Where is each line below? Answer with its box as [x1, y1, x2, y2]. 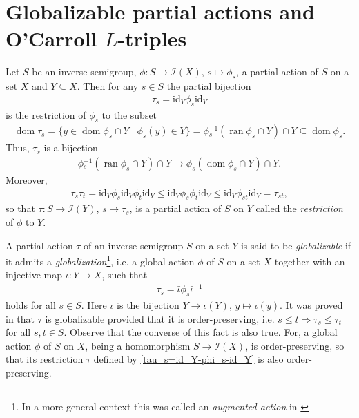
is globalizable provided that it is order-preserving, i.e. [45, 311, 275, 325]
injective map [6, 267, 63, 282]
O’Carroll [6, 24, 97, 53]
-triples [117, 24, 187, 53]
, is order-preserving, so [245, 338, 345, 352]
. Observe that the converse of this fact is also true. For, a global [64, 325, 338, 339]
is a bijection [43, 140, 98, 155]
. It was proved [280, 297, 343, 312]
